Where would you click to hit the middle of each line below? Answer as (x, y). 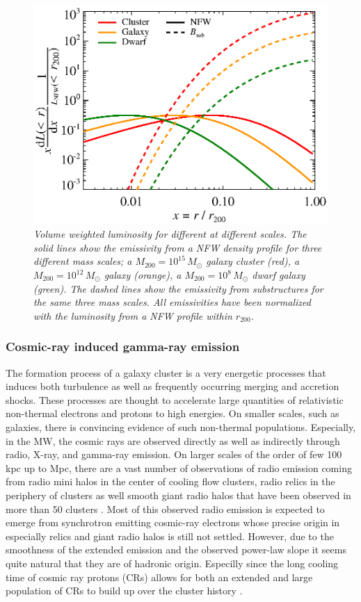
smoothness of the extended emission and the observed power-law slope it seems (176, 550)
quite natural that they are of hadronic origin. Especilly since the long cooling (172, 563)
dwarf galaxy (279, 275)
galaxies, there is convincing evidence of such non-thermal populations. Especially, (181, 426)
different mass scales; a (83, 261)
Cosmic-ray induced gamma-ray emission (123, 347)
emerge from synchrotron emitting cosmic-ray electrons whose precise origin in (173, 522)
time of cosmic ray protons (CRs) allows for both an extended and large (159, 577)
